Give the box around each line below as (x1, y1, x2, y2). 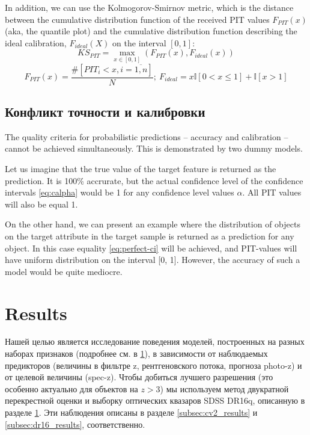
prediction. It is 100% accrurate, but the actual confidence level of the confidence (5, 174, 303, 187)
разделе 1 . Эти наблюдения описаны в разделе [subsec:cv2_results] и (5, 406, 258, 419)
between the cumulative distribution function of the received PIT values (5, 13, 270, 25)
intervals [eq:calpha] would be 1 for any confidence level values (5, 186, 234, 199)
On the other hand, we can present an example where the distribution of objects (5, 218, 300, 230)
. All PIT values (242, 186, 302, 199)
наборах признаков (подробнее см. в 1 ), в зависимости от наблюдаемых (5, 347, 268, 360)
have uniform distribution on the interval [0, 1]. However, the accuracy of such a (5, 253, 300, 266)
